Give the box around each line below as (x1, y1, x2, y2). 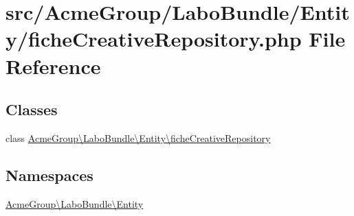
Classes (5, 99, 58, 120)
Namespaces (5, 164, 93, 185)
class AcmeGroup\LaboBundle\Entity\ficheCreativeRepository (5, 130, 271, 145)
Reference (5, 51, 101, 80)
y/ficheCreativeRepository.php (5, 25, 302, 53)
